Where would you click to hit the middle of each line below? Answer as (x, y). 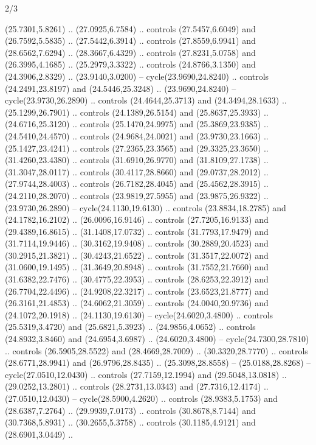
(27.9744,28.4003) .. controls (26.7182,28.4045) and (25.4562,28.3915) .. (137, 184)
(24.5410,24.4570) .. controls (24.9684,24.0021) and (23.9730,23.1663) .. (137, 135)
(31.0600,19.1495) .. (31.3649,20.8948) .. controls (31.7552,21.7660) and (137, 267)
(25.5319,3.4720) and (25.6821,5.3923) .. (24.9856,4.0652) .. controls (130, 327)
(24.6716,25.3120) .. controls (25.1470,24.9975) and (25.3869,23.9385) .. (137, 124)
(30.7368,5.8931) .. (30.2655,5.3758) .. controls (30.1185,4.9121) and (130, 422)
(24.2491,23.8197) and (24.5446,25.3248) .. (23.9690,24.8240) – (121, 88)
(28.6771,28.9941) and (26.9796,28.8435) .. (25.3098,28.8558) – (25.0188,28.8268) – (158, 363)
